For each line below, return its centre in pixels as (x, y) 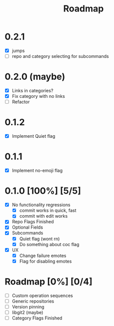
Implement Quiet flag (33, 136)
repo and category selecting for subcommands (60, 56)
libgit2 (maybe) (27, 312)
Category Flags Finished (37, 318)
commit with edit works (43, 216)
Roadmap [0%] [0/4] (49, 282)
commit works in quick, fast (48, 211)
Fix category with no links (38, 96)
